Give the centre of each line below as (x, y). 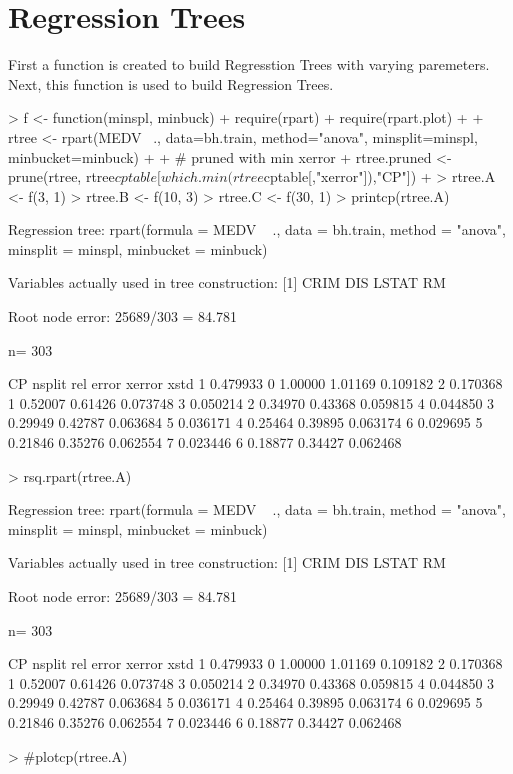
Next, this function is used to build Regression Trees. (171, 83)
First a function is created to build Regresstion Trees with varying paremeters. (249, 64)
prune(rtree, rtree (61, 176)
